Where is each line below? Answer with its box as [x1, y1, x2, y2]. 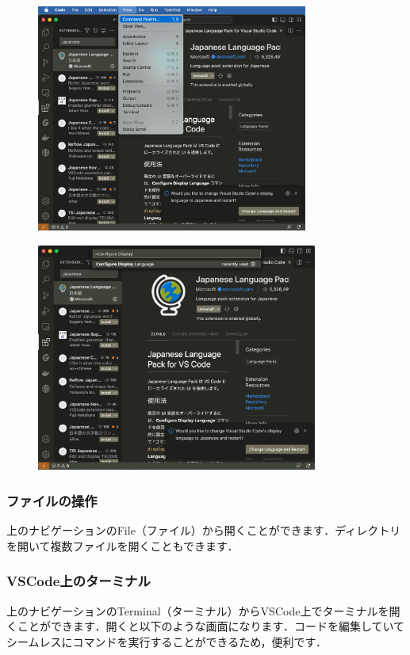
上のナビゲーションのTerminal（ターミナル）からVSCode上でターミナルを [6, 602, 389, 619]
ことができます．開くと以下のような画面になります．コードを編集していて [17, 618, 405, 634]
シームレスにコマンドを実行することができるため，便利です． [6, 633, 328, 649]
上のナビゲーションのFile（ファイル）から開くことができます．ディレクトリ [6, 522, 401, 539]
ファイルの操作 [6, 491, 98, 511]
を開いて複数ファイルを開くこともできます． [6, 537, 239, 554]
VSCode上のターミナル [6, 571, 151, 591]
